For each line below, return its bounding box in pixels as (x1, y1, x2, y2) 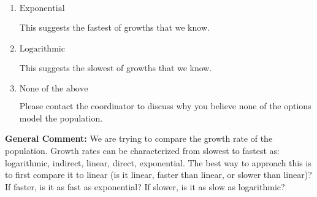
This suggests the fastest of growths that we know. (19, 21, 210, 33)
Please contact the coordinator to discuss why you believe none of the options (19, 99, 311, 112)
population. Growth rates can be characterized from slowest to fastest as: (5, 144, 280, 156)
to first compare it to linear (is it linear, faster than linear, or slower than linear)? (5, 168, 312, 181)
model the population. (19, 111, 103, 124)
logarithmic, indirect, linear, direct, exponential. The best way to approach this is (5, 156, 311, 169)
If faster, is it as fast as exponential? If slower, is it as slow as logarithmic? (5, 180, 285, 193)
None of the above (19, 85, 88, 94)
